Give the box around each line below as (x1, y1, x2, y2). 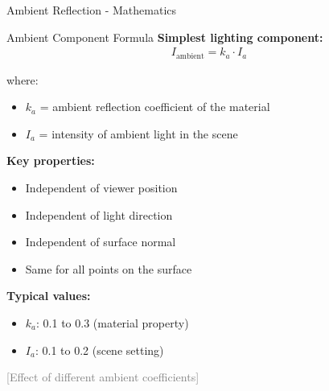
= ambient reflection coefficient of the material (39, 98, 270, 115)
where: (6, 71, 39, 88)
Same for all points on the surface (25, 260, 192, 277)
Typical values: (6, 287, 91, 304)
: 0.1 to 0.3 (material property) (36, 315, 189, 331)
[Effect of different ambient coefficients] (6, 368, 199, 385)
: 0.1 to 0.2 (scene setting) (35, 341, 164, 358)
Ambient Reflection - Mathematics (6, 2, 177, 18)
